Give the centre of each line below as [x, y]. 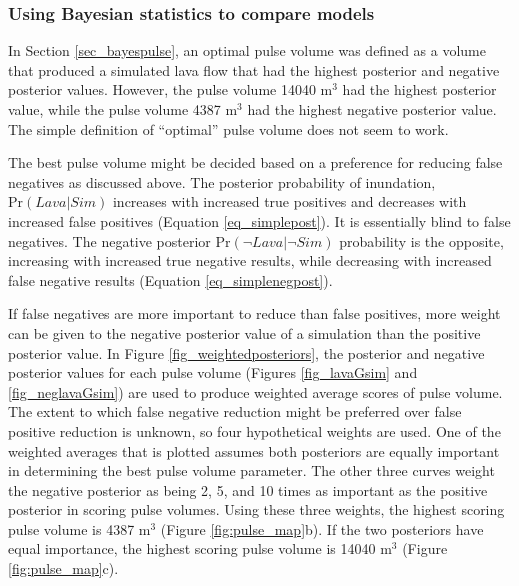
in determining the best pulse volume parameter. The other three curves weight [251, 470]
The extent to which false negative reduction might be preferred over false [235, 411]
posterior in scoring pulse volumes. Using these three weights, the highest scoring [256, 509]
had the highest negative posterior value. [372, 109]
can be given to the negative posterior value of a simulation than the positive [244, 332]
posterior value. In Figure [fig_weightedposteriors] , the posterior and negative [246, 352]
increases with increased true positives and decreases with [289, 201]
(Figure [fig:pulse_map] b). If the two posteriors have [322, 528]
